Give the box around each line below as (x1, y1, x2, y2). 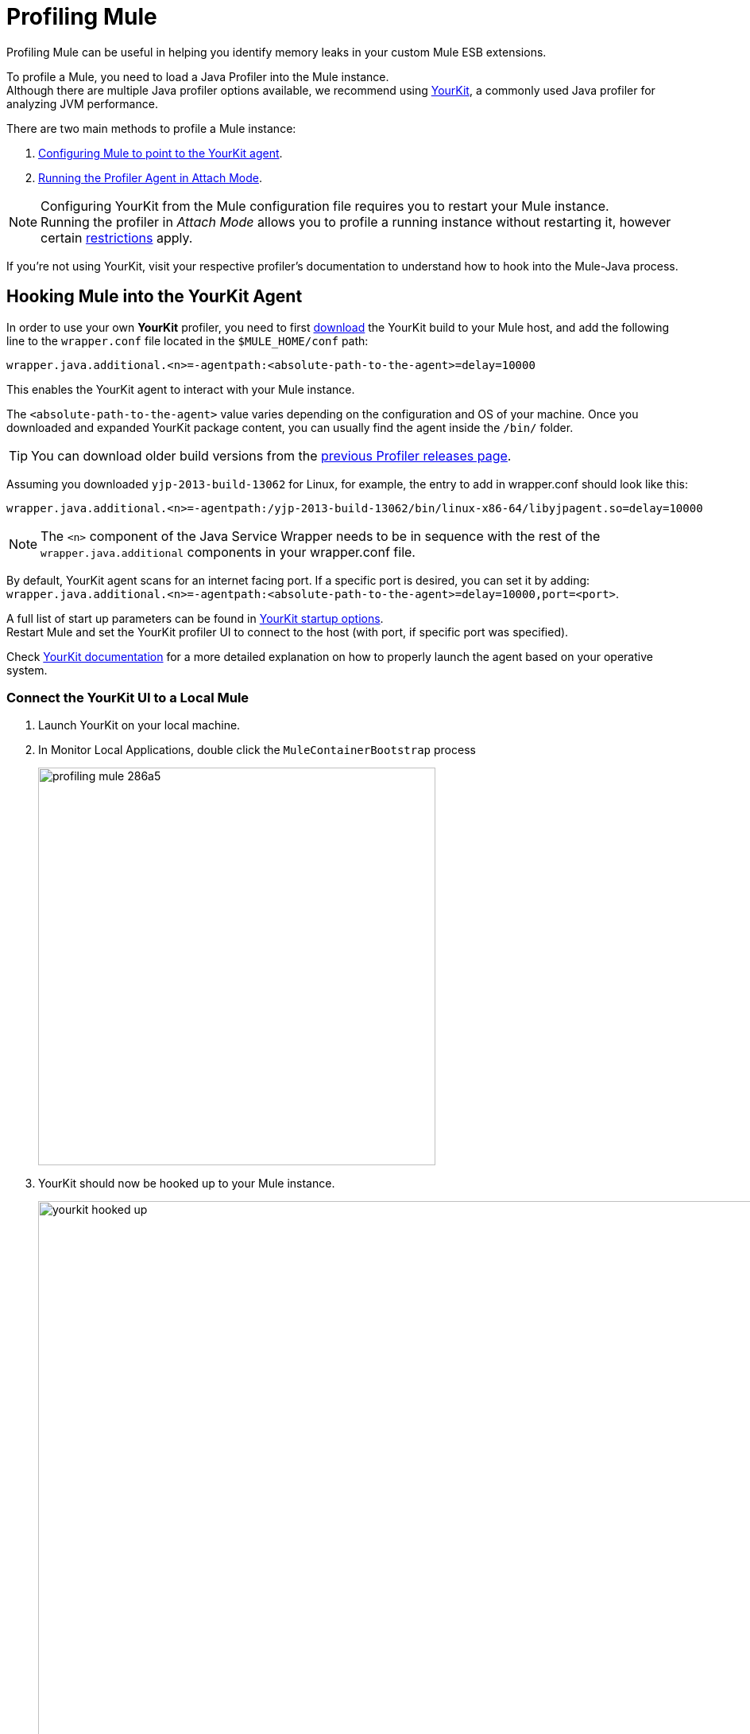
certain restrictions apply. (41, 229, 193, 246)
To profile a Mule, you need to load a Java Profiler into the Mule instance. (6, 69, 389, 84)
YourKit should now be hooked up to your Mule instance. (38, 1176, 335, 1191)
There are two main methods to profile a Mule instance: (6, 121, 296, 135)
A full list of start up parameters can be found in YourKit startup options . (6, 611, 384, 625)
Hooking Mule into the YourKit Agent (6, 286, 303, 307)
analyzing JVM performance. (6, 96, 158, 111)
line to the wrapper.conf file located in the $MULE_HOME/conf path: (6, 333, 369, 348)
